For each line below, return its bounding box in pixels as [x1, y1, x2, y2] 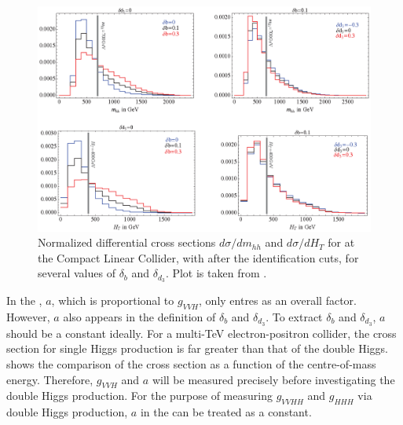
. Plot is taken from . [165, 265, 267, 281]
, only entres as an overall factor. [199, 292, 357, 309]
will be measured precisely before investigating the [152, 371, 395, 387]
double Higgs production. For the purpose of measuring [6, 387, 273, 404]
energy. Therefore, [6, 371, 93, 387]
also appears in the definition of [63, 308, 216, 324]
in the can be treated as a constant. [140, 404, 312, 420]
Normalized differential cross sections [38, 234, 216, 251]
